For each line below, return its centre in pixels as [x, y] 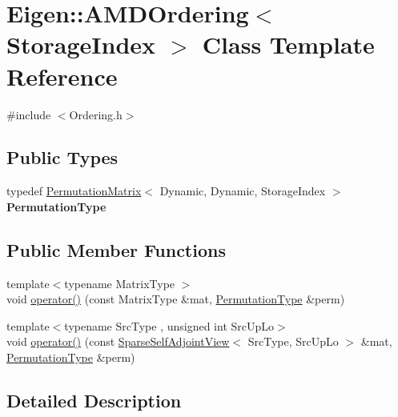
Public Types [62, 157]
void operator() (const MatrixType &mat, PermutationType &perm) [176, 299]
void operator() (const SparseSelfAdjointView [118, 341]
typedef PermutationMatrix [74, 191]
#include [29, 114]
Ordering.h [96, 114]
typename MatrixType [120, 283]
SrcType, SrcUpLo [293, 341]
